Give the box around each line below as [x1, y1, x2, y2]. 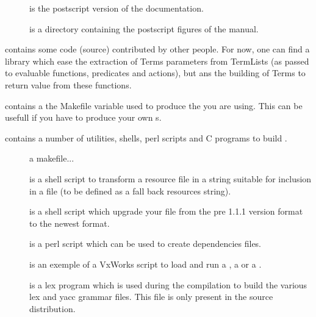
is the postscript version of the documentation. [29, 2, 204, 14]
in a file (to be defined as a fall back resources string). [29, 184, 231, 197]
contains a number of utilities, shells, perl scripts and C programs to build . [5, 131, 287, 144]
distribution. [29, 302, 76, 315]
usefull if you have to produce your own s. [5, 111, 162, 124]
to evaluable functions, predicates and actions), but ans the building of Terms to [5, 66, 306, 79]
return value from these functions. [5, 78, 132, 91]
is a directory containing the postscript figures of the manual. [29, 22, 259, 35]
